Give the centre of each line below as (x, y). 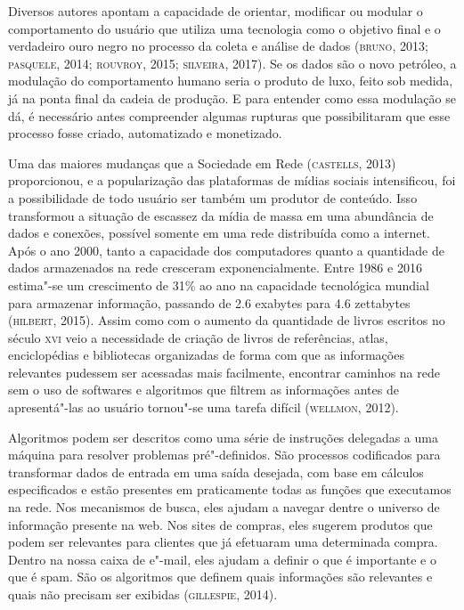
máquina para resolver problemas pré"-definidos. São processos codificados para (224, 455)
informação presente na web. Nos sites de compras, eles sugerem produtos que (220, 524)
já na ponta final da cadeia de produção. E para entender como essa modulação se (232, 98)
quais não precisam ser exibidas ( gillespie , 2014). (143, 594)
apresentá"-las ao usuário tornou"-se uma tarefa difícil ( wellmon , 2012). (204, 407)
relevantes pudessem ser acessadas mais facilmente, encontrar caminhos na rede (224, 372)
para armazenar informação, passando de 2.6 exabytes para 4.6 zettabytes (209, 302)
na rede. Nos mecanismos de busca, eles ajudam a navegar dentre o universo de (224, 507)
